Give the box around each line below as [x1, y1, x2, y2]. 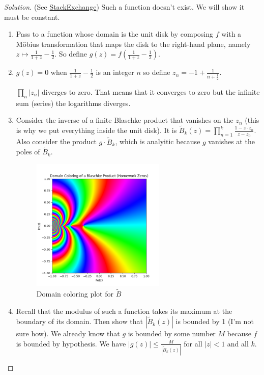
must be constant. [4, 11, 60, 22]
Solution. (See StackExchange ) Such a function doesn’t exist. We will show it [4, 2, 245, 12]
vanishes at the [208, 136, 255, 147]
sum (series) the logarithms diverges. [16, 97, 131, 108]
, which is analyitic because [115, 136, 200, 147]
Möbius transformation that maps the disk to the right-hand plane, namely [16, 38, 251, 49]
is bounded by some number [128, 328, 216, 339]
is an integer [96, 67, 134, 77]
